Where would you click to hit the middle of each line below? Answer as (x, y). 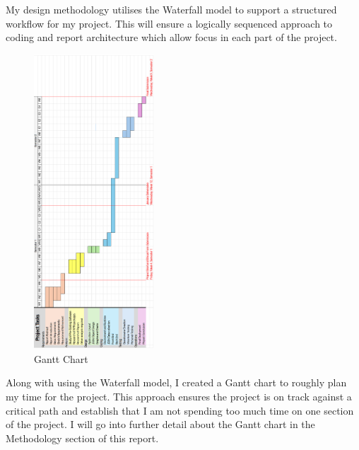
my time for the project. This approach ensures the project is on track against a (179, 397)
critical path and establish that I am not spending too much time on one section (180, 410)
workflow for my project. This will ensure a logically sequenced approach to (169, 23)
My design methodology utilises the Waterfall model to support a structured (171, 9)
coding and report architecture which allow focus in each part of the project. (171, 37)
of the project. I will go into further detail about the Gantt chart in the (160, 424)
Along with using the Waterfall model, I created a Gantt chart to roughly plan (176, 382)
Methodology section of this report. (82, 438)
